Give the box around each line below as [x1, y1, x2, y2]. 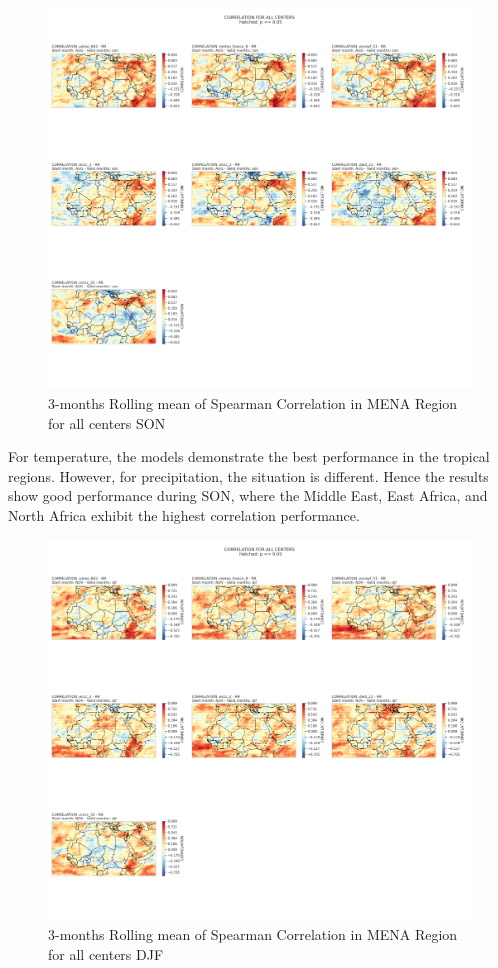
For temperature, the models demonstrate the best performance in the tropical [8, 446, 490, 467]
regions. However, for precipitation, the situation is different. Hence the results [8, 465, 489, 486]
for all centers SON [48, 412, 166, 433]
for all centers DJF [48, 944, 164, 965]
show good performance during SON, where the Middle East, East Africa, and [8, 485, 488, 506]
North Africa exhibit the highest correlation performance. [8, 504, 360, 525]
